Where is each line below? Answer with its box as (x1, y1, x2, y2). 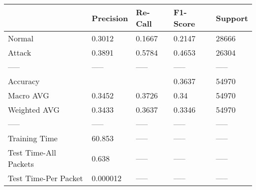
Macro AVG (8, 90, 49, 101)
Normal (8, 32, 34, 44)
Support (216, 12, 248, 24)
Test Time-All (8, 147, 56, 158)
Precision (92, 12, 128, 24)
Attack (8, 47, 32, 58)
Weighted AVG (8, 104, 60, 115)
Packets (8, 158, 34, 169)
